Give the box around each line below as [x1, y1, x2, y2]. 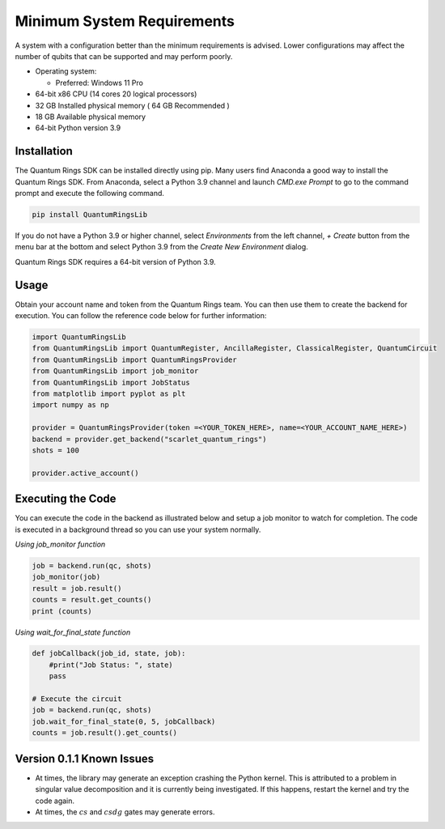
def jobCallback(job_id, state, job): [32, 648, 186, 658]
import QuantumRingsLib [32, 333, 127, 342]
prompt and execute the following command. [15, 188, 165, 198]
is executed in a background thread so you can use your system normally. [15, 525, 261, 534]
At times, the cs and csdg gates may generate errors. [35, 806, 215, 817]
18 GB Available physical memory [35, 112, 146, 121]
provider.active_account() [32, 468, 139, 478]
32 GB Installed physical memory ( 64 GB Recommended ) [35, 100, 230, 110]
